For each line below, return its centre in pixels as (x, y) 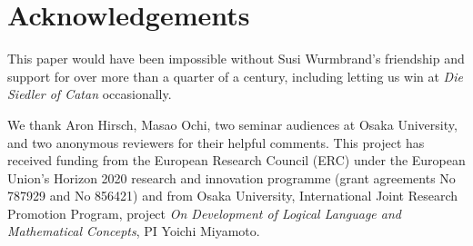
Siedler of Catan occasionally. (90, 94)
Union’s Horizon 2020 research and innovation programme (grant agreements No (231, 177)
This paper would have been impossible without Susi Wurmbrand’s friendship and (236, 59)
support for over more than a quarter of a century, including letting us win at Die (235, 76)
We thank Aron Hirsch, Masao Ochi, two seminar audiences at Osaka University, (232, 124)
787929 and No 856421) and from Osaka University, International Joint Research (233, 196)
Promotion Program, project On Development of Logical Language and (204, 213)
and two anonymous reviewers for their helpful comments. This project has (216, 142)
